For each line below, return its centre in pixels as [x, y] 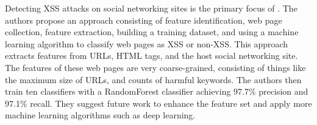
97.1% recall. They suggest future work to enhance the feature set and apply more [158, 103]
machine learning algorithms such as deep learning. [100, 115]
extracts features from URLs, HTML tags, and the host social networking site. [151, 56]
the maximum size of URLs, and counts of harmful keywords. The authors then [153, 79]
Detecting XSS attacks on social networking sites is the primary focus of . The [151, 8]
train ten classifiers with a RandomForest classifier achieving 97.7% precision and [157, 91]
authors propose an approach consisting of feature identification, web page [144, 20]
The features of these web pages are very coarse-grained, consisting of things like [155, 67]
